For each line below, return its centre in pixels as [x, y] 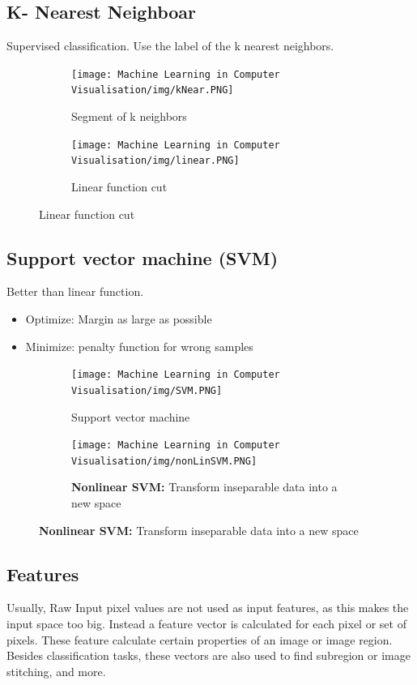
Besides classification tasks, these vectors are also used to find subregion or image [208, 655]
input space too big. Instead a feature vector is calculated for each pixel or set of [206, 623]
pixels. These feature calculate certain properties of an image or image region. [200, 639]
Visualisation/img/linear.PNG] [155, 161]
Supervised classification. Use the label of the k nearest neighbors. [170, 46]
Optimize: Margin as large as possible [119, 319]
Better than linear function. [75, 291]
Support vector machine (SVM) [143, 257]
